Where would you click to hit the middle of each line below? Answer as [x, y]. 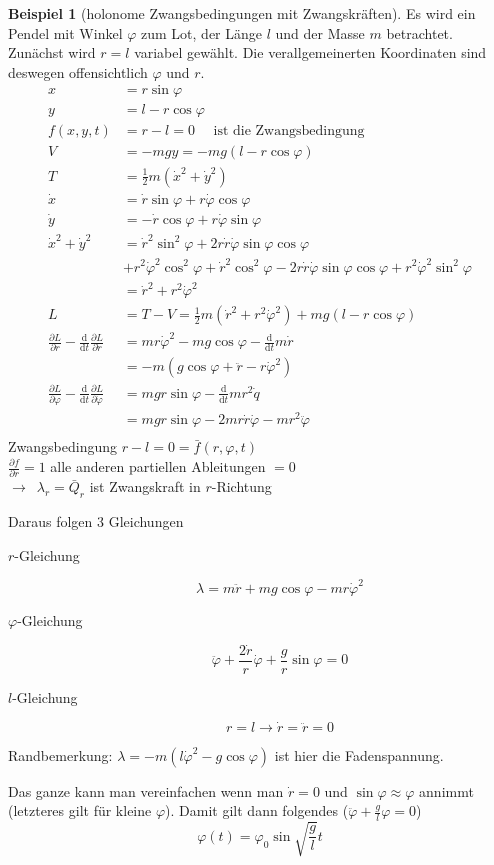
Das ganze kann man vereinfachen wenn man [146, 790]
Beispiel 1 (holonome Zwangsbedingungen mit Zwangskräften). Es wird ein [242, 13]
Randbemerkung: [60, 754]
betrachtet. [419, 32]
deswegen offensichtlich [78, 71]
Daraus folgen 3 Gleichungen [96, 521]
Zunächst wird [52, 52]
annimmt [446, 790]
